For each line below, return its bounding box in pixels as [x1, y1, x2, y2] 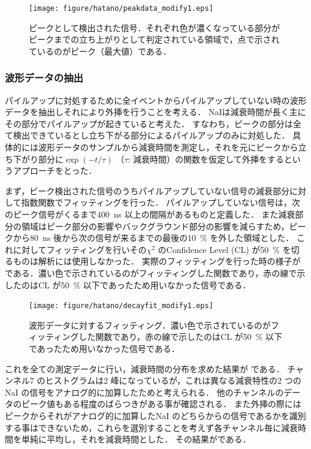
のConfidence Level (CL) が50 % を [158, 243, 291, 255]
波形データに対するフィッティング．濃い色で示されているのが [29, 318, 271, 331]
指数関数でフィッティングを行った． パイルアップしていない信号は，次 [21, 196, 300, 209]
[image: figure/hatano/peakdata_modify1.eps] [29, 4, 213, 13]
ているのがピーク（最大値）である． [29, 44, 171, 57]
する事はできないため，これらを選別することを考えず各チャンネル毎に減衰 [5, 421, 298, 433]
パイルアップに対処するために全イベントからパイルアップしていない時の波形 [5, 94, 307, 106]
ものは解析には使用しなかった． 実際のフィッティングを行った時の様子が [13, 255, 301, 267]
